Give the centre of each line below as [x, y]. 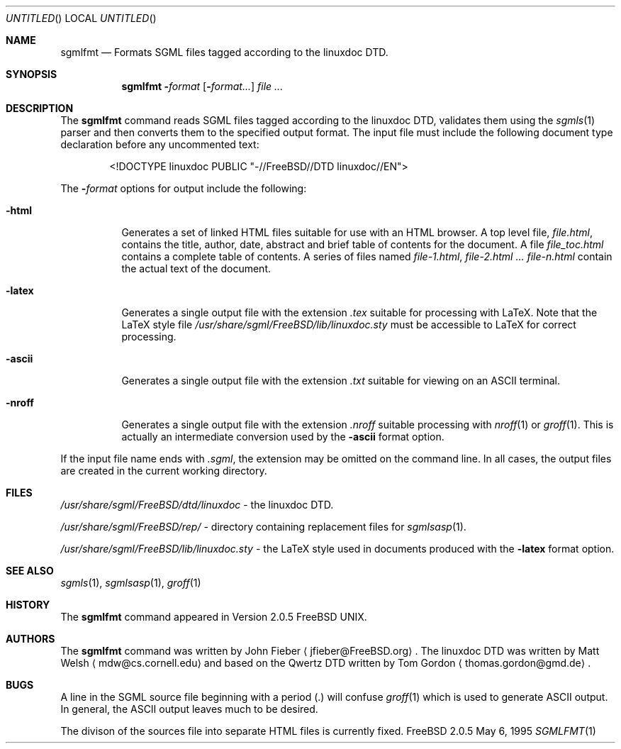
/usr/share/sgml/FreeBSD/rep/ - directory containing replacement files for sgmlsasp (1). [263, 527]
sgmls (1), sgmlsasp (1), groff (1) [131, 583]
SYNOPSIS [32, 74]
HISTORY [28, 605]
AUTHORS [30, 639]
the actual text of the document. [196, 268]
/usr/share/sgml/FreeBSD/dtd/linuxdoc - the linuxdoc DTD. [197, 505]
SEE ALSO [30, 571]
